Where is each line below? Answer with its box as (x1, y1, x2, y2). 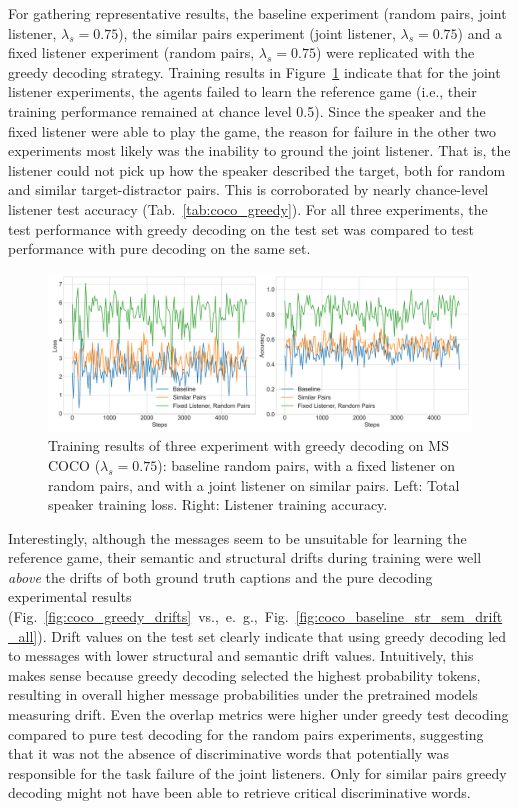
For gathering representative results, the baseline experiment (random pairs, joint (8, 3, 507, 23)
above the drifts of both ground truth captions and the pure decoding (8, 566, 433, 587)
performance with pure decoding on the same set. (8, 238, 311, 259)
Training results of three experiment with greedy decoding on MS (48, 435, 449, 456)
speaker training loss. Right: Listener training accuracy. (48, 494, 388, 515)
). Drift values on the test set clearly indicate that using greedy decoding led (37, 625, 507, 646)
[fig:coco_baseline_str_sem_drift (295, 606, 503, 627)
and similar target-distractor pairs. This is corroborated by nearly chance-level (8, 179, 489, 200)
